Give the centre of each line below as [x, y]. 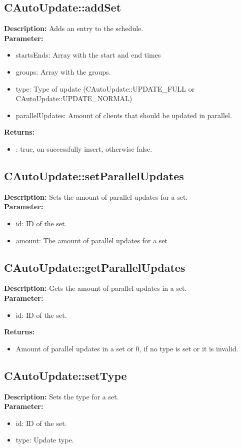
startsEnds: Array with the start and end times [88, 55]
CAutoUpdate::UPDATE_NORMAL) [74, 98]
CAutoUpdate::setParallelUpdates [94, 175]
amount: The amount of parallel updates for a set [91, 240]
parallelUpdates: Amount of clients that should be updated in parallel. [124, 115]
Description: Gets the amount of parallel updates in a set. [95, 288]
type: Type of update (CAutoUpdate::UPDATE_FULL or [105, 88]
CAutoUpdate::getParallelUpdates [95, 267]
